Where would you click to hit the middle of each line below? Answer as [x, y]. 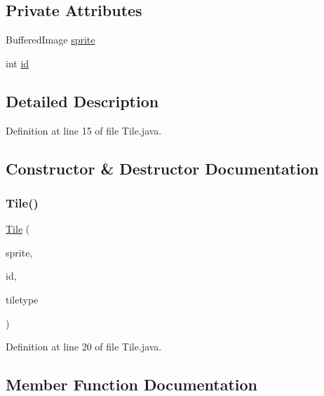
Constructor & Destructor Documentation [162, 168]
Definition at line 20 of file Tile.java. [84, 347]
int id [18, 63]
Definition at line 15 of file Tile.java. [84, 130]
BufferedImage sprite [50, 40]
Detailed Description [82, 101]
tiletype [22, 299]
